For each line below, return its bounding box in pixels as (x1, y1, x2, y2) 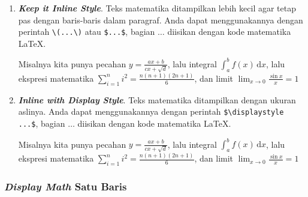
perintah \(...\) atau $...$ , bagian (18, 25, 155, 38)
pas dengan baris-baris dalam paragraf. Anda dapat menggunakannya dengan (18, 13, 303, 26)
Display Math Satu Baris (4, 178, 127, 193)
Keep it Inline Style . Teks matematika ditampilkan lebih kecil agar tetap (18, 2, 296, 14)
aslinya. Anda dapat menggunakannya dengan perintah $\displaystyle (18, 105, 284, 118)
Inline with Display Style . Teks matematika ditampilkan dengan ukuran (18, 93, 296, 106)
